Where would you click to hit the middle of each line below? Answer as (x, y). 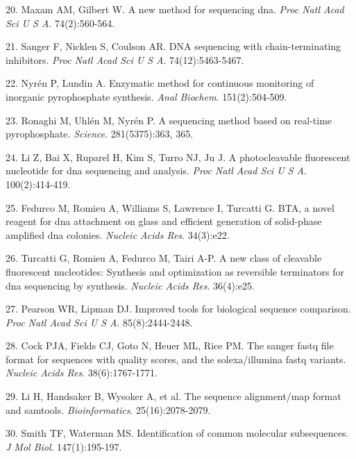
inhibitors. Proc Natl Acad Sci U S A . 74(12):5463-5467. (125, 59)
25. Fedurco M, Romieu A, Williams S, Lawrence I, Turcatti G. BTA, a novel (170, 207)
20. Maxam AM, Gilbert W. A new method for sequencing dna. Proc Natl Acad (175, 9)
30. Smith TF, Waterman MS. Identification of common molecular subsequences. (177, 433)
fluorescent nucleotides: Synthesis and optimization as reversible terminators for (175, 271)
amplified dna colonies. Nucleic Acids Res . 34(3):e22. (118, 234)
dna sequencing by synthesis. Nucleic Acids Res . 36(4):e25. (130, 285)
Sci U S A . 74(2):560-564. (60, 23)
